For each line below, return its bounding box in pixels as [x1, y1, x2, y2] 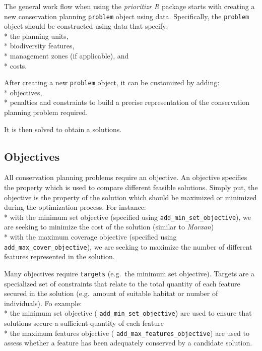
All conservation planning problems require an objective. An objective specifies [4, 172, 247, 183]
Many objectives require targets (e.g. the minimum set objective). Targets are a [4, 268, 254, 278]
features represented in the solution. [4, 251, 115, 262]
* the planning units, [4, 30, 69, 41]
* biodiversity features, [4, 40, 75, 51]
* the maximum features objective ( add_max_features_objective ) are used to [4, 327, 249, 338]
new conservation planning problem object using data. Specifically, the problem [4, 11, 249, 21]
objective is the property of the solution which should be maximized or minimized [4, 192, 257, 202]
